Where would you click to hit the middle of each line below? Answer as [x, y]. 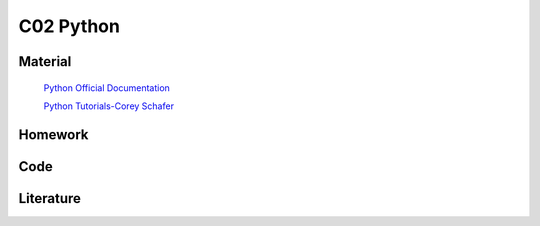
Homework [53, 134]
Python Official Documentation [106, 87]
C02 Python [69, 26]
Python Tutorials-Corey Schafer [109, 106]
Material [45, 61]
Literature [50, 198]
